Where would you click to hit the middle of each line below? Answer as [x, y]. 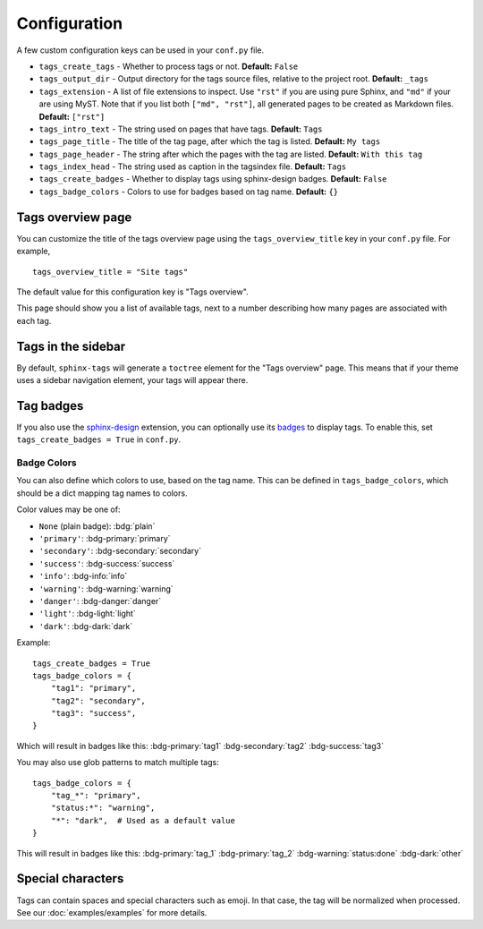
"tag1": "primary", [93, 688]
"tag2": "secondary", [98, 701]
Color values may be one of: [68, 509]
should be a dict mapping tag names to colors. [102, 493]
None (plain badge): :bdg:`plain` [97, 526]
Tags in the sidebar [71, 346]
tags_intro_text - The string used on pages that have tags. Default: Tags [181, 129]
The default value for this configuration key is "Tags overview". [133, 292]
